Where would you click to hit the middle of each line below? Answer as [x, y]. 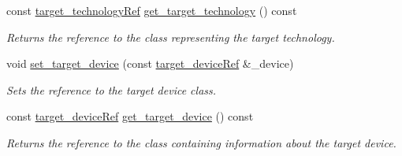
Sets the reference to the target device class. [112, 89]
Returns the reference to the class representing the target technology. [171, 37]
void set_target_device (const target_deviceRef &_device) [150, 63]
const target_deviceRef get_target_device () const [130, 116]
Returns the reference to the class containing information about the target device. [201, 142]
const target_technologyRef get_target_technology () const [152, 10]
